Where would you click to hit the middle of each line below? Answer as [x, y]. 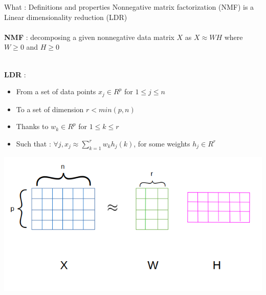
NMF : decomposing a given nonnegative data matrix [89, 37]
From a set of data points [56, 91]
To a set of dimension [50, 109]
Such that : [34, 143]
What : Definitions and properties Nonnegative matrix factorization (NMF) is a [129, 7]
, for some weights [162, 143]
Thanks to [32, 126]
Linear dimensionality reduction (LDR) [66, 17]
